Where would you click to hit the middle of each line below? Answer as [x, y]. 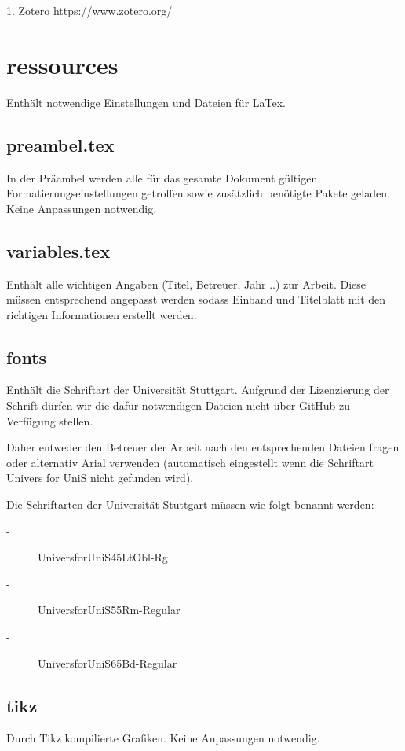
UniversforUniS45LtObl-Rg [103, 557]
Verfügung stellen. [50, 420]
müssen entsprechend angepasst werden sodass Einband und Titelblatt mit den [196, 299]
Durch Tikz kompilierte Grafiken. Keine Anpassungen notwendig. [163, 738]
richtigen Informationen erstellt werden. [102, 314]
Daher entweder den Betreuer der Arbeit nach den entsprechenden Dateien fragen [203, 447]
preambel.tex [60, 144]
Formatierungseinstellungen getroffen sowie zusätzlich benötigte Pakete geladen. [198, 193]
